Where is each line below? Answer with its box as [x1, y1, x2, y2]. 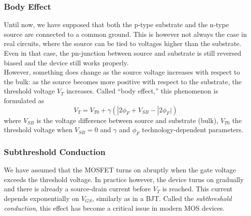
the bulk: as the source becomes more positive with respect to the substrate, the [4, 76, 242, 86]
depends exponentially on [4, 193, 79, 203]
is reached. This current [162, 184, 233, 194]
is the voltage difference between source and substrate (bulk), [36, 115, 219, 125]
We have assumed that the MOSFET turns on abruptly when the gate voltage [4, 165, 236, 175]
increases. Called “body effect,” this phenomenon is [66, 86, 218, 96]
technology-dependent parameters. [142, 124, 243, 135]
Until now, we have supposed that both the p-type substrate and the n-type [4, 19, 229, 30]
